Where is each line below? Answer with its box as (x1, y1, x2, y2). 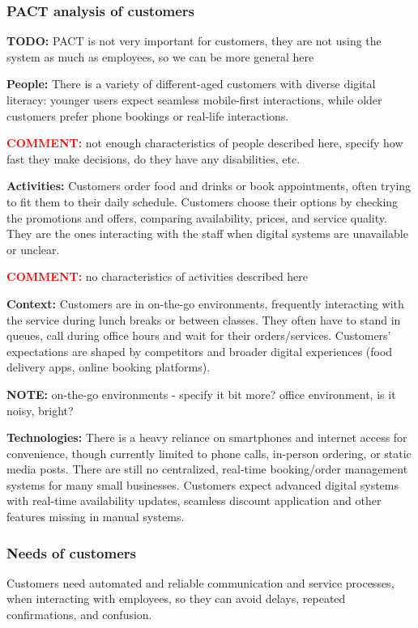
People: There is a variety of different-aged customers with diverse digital (6, 75, 376, 92)
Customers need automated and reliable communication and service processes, (6, 574, 395, 591)
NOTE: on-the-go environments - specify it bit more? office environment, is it (6, 385, 396, 402)
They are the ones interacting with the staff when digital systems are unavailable (6, 225, 408, 242)
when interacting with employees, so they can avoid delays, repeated (6, 590, 346, 607)
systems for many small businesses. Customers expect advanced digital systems (6, 476, 399, 493)
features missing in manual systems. (6, 508, 185, 525)
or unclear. (6, 240, 60, 257)
